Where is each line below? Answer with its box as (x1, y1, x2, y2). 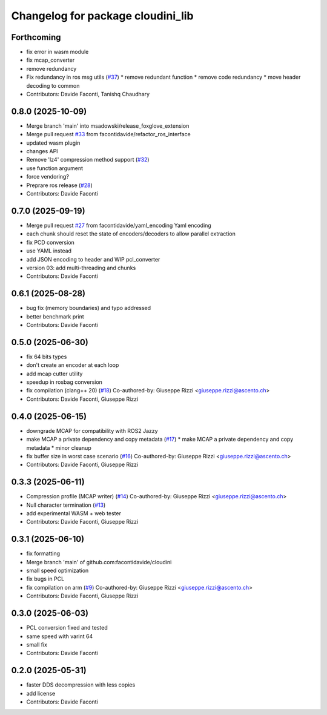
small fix (26, 641, 48, 648)
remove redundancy (26, 65, 77, 72)
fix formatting (26, 550, 61, 557)
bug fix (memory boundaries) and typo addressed (26, 305, 151, 312)
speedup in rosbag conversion (26, 378, 103, 386)
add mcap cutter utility (26, 370, 83, 377)
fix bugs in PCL (26, 575, 65, 582)
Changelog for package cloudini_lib (11, 9, 194, 22)
